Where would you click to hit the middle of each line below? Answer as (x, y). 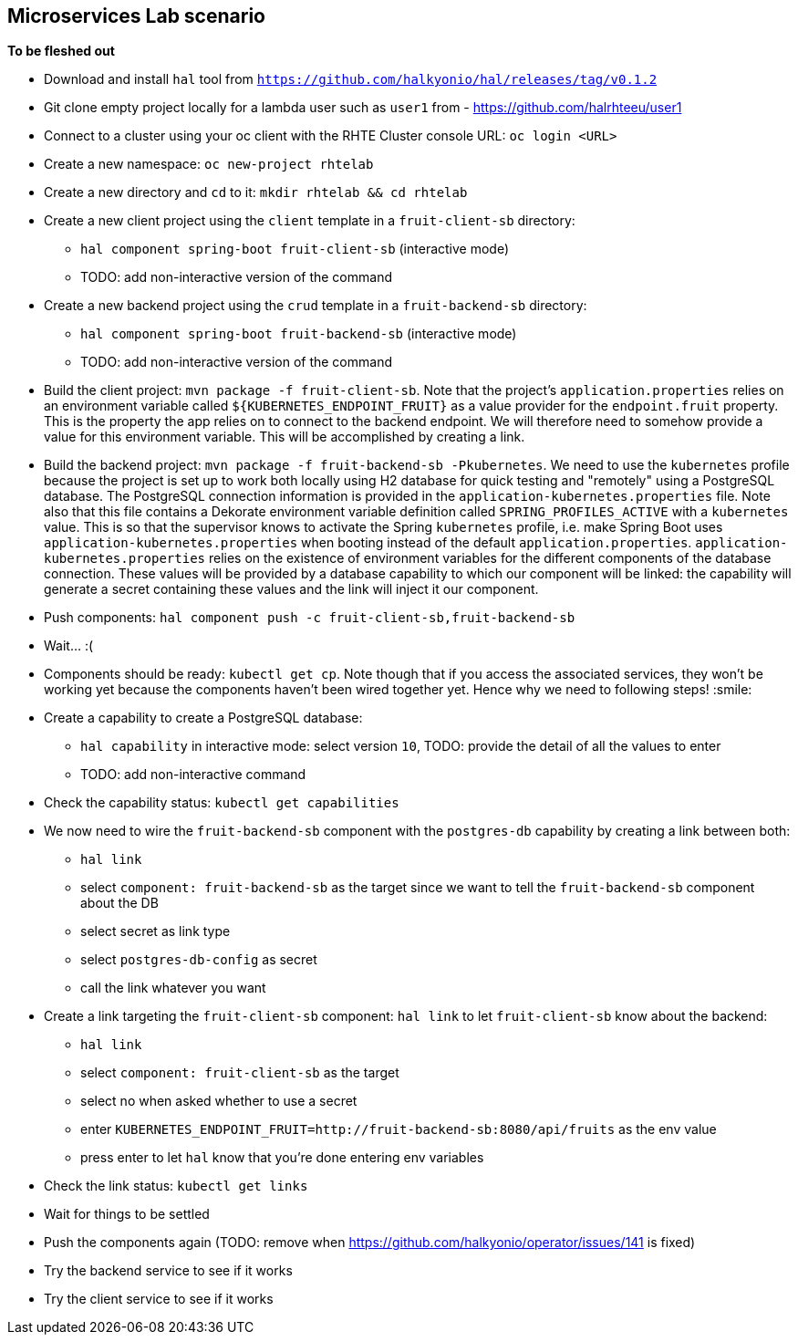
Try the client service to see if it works (159, 1299)
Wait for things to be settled (127, 1214)
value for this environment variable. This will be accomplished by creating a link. (285, 437)
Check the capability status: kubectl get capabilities (222, 803)
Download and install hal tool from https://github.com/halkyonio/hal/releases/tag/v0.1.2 (351, 79)
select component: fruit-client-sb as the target (240, 1073)
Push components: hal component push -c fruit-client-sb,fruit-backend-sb (310, 618)
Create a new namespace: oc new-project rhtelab (209, 164)
